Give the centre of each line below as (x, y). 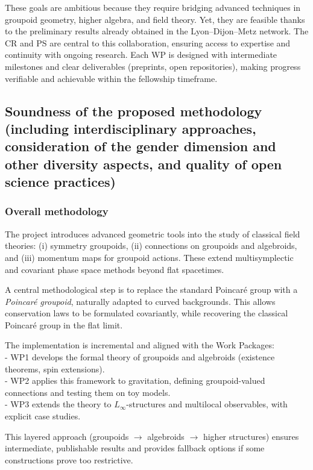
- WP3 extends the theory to (58, 404)
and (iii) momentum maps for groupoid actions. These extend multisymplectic (149, 257)
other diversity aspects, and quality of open (144, 164)
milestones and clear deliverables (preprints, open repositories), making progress (153, 66)
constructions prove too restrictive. (69, 459)
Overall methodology (57, 211)
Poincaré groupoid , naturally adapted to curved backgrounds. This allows (140, 301)
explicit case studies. (43, 416)
